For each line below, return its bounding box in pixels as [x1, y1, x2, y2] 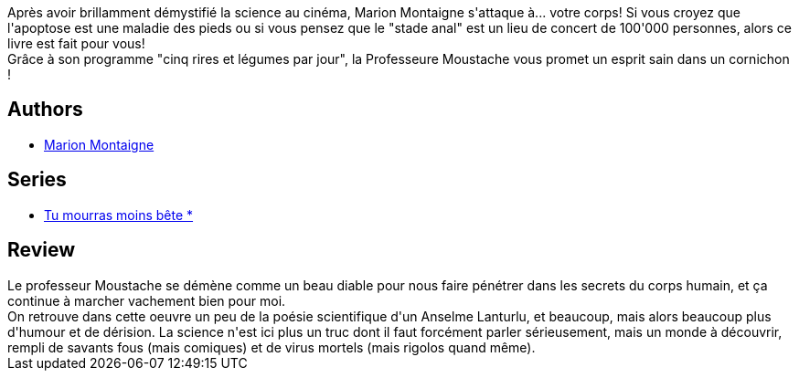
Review [7, 238, 76, 262]
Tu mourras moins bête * [44, 206, 194, 223]
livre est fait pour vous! [7, 36, 145, 51]
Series [7, 168, 67, 192]
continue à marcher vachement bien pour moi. [7, 292, 286, 309]
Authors [7, 98, 83, 121]
